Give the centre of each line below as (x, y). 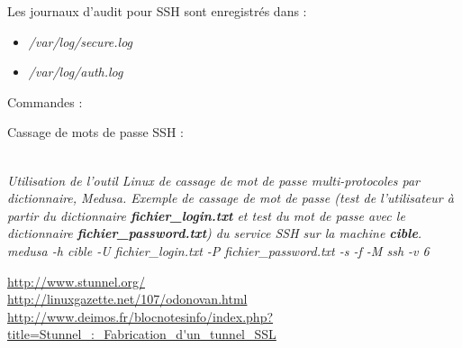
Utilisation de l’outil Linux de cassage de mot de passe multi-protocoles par (213, 180)
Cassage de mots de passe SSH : (95, 132)
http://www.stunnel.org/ (76, 281)
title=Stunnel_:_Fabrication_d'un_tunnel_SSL (142, 334)
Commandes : (45, 101)
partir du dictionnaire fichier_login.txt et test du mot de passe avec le (206, 215)
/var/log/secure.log (81, 41)
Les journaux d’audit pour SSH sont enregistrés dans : (157, 11)
